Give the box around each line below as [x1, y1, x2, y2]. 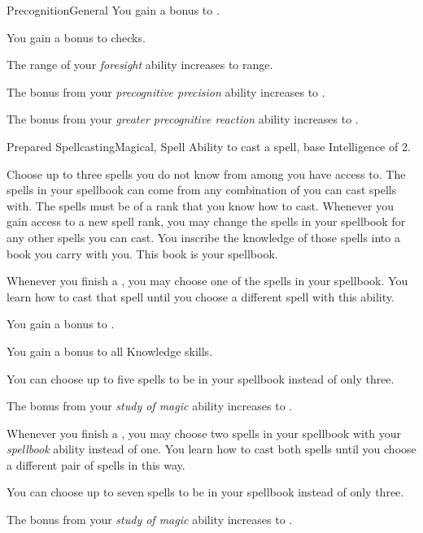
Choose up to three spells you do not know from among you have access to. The [7, 165, 406, 182]
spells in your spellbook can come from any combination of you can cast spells [7, 181, 397, 198]
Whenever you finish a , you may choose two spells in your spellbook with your [7, 424, 402, 441]
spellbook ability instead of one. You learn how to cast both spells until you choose [7, 440, 416, 457]
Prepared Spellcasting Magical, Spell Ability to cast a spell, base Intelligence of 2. [7, 137, 411, 154]
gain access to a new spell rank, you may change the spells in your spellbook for [7, 213, 406, 230]
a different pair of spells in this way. [7, 456, 185, 473]
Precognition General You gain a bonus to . [7, 2, 220, 18]
